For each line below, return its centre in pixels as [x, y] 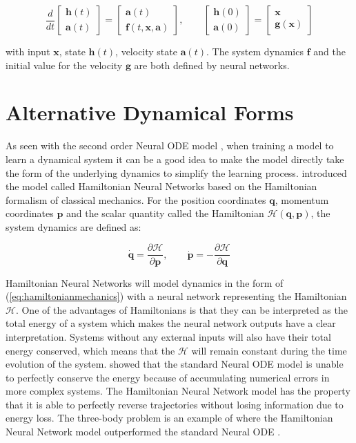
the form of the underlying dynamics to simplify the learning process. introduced [176, 172]
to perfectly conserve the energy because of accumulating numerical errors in [168, 377]
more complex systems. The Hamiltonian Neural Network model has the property [178, 391]
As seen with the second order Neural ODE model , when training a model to [170, 145]
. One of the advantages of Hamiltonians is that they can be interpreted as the [181, 309]
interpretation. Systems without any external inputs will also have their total [168, 336]
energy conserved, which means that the [90, 350]
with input [28, 51]
